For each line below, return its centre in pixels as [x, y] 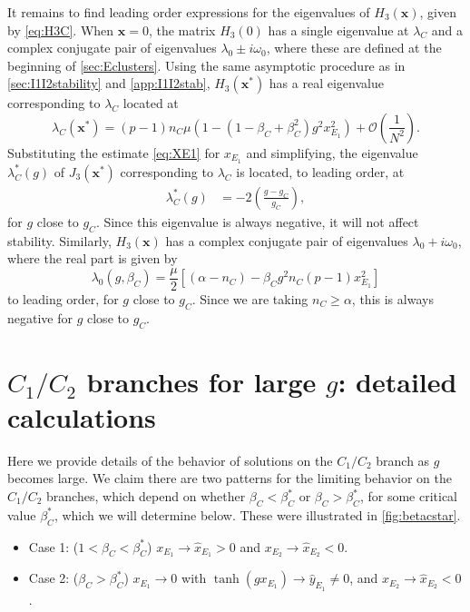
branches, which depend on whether [146, 496]
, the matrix [182, 30]
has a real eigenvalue [326, 83]
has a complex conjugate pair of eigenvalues [287, 240]
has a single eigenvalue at [338, 30]
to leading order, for [63, 298]
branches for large [201, 381]
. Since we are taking [250, 298]
